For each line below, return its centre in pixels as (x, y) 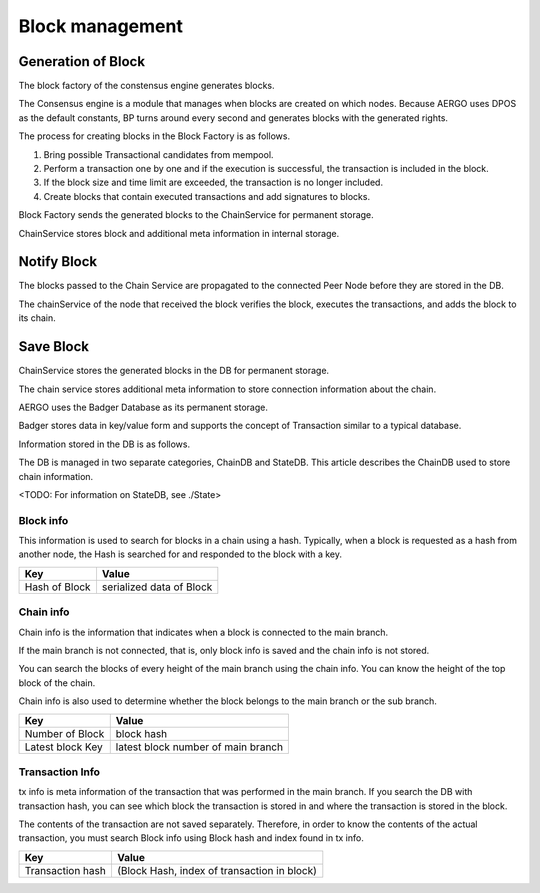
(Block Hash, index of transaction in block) (216, 870)
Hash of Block (57, 587)
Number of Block (64, 733)
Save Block (54, 346)
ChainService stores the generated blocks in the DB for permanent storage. (174, 371)
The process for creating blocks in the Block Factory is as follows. (154, 136)
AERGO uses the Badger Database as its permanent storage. (143, 407)
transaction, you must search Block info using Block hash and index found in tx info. (191, 838)
